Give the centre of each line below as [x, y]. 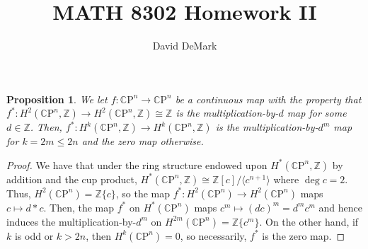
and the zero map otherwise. [143, 141]
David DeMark [185, 46]
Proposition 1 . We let [57, 99]
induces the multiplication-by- [71, 221]
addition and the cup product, [72, 179]
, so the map [143, 193]
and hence [340, 207]
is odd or [34, 235]
